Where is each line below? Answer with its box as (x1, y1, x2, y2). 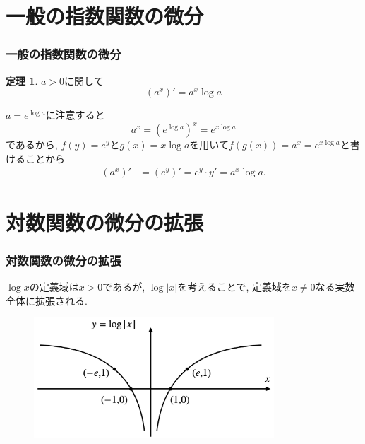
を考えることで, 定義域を (177, 279, 292, 294)
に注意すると (45, 107, 105, 122)
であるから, (6, 137, 58, 152)
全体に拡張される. (6, 293, 88, 308)
